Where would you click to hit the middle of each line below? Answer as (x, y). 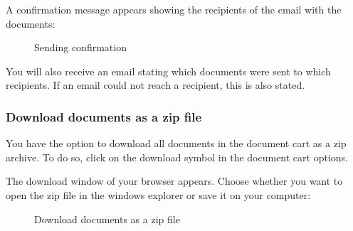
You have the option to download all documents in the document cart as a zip (176, 143)
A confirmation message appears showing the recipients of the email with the (174, 9)
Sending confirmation (80, 47)
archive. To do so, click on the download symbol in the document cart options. (177, 157)
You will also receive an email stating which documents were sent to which (168, 71)
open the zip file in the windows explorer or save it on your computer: (158, 194)
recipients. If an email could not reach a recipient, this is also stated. (156, 85)
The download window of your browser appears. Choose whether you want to (174, 181)
